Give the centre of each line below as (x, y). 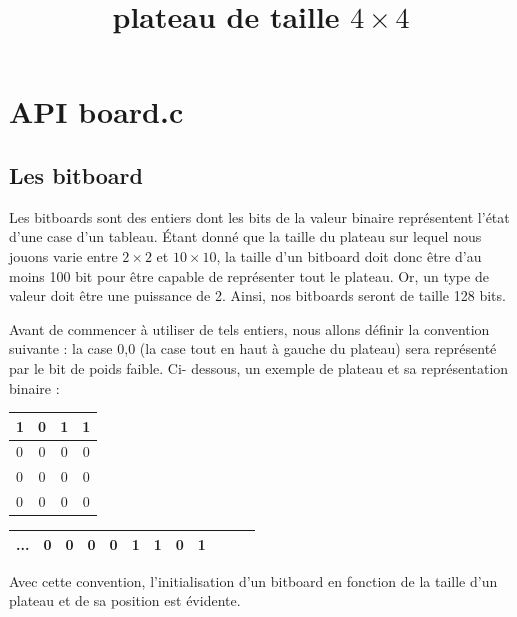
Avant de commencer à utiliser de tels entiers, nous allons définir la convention (249, 328)
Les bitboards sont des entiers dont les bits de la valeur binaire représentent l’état (259, 216)
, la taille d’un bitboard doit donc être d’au (349, 255)
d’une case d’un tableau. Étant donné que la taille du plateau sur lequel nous (245, 236)
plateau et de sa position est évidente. (125, 600)
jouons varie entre (63, 255)
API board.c (96, 111)
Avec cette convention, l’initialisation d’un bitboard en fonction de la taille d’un (253, 580)
